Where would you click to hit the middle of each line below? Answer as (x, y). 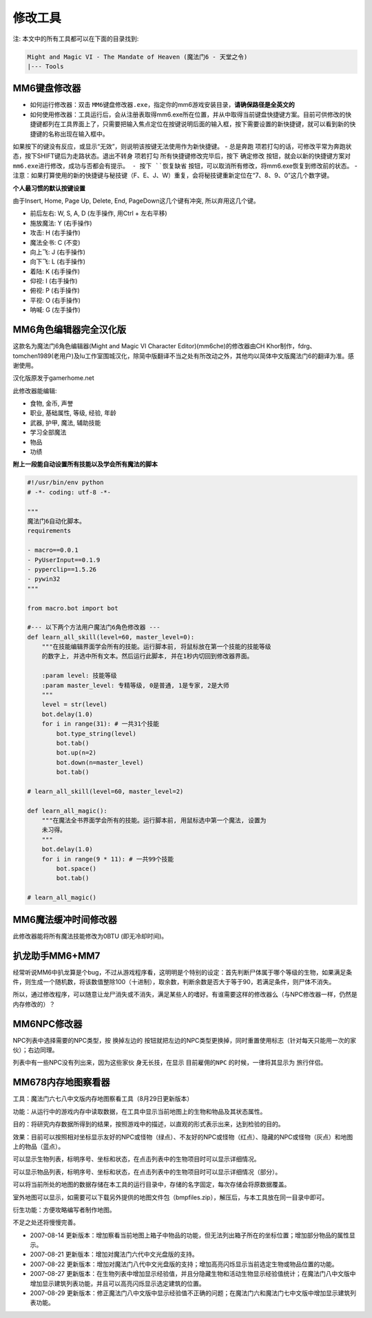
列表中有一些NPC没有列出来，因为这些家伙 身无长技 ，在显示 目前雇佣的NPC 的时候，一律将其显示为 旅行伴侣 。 (170, 1063)
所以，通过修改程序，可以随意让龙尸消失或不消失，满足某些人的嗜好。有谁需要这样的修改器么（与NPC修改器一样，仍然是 (185, 995)
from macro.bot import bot (73, 608)
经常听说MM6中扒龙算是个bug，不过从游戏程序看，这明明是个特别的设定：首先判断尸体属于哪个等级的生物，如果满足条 (183, 972)
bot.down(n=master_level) (100, 762)
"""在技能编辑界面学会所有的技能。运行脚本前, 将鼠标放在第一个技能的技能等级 (156, 647)
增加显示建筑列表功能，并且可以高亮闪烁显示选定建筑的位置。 (117, 1284)
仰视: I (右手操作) (54, 281)
